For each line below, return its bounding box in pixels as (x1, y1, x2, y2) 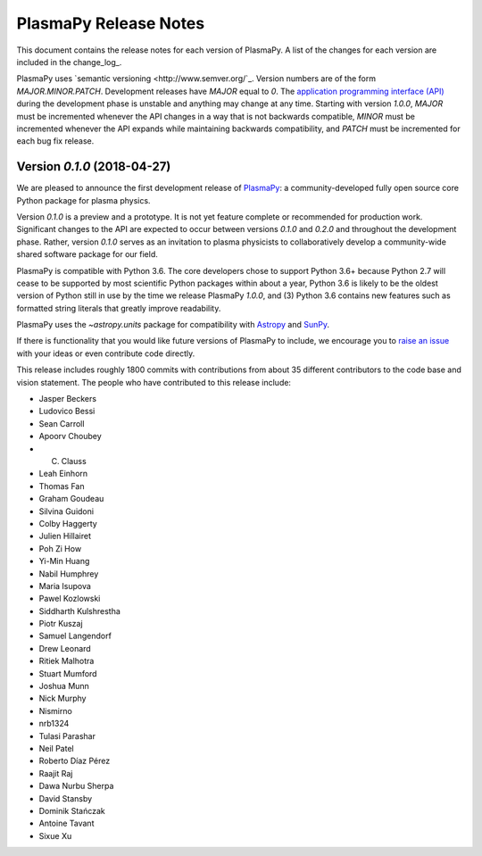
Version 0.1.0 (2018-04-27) (16, 159, 171, 174)
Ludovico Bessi (38, 406, 96, 417)
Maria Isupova (38, 580, 91, 591)
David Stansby (38, 793, 93, 803)
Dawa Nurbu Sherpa (38, 781, 114, 792)
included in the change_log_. (16, 56, 122, 67)
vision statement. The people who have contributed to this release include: (16, 377, 292, 387)
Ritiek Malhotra (38, 656, 95, 667)
